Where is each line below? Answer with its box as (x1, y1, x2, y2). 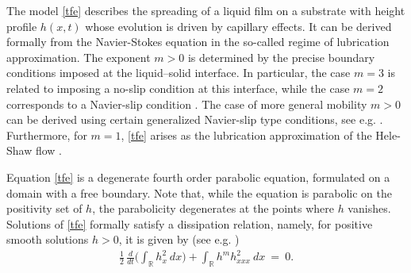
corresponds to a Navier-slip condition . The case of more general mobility (6, 95, 367, 112)
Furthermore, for (6, 126, 87, 143)
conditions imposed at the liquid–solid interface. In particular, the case (6, 64, 351, 81)
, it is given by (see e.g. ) (118, 231, 240, 248)
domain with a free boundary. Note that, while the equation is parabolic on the (6, 184, 392, 201)
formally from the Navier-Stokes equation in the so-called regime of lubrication (6, 33, 390, 50)
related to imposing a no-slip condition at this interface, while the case (6, 79, 350, 96)
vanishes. (348, 200, 391, 217)
